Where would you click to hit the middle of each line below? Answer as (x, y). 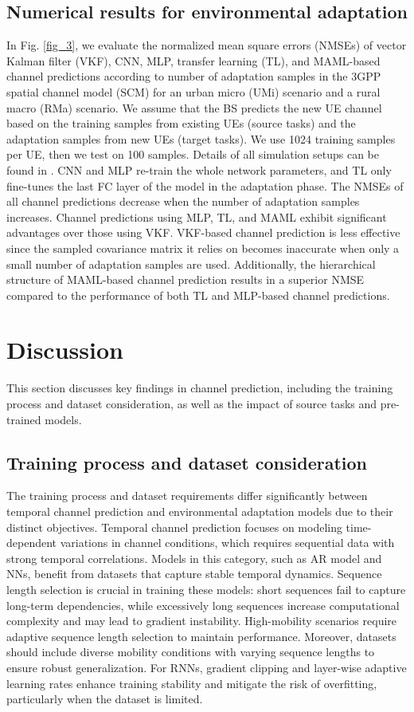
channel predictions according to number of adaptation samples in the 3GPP (194, 76)
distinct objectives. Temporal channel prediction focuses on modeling (174, 527)
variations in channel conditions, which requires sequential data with (227, 543)
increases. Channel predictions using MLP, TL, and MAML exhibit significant (197, 216)
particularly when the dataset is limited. (105, 699)
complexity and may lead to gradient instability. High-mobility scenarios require (202, 621)
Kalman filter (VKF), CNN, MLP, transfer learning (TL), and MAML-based (193, 60)
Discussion (65, 350)
